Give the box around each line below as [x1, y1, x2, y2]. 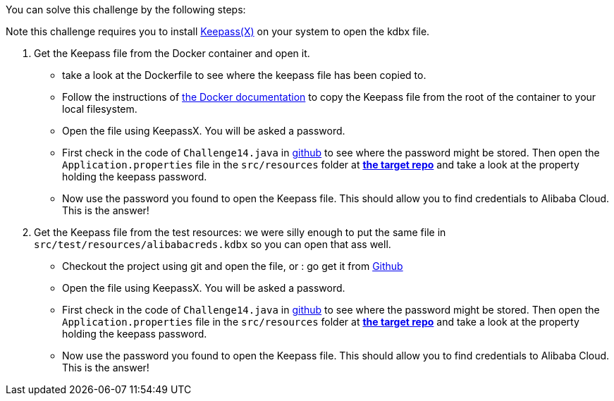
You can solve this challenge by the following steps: [6, 4, 246, 16]
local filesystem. [62, 103, 137, 115]
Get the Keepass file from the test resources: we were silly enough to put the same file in [34, 226, 446, 238]
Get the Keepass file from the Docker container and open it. [34, 47, 310, 59]
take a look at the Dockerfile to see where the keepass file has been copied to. [62, 69, 426, 81]
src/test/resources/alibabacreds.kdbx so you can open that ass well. [34, 238, 391, 250]
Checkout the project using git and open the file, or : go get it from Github [62, 260, 403, 272]
